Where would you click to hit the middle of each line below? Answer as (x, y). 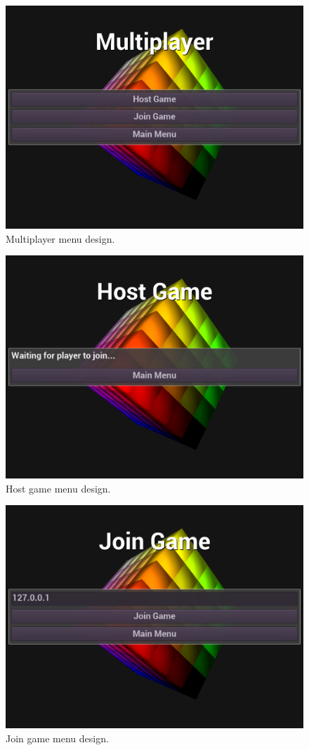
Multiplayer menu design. (60, 238)
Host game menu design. (58, 488)
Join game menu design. (57, 738)
